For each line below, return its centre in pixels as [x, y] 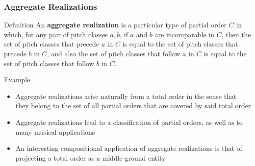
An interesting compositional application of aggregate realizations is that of [129, 148]
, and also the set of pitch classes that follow [114, 53]
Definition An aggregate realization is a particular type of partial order [115, 25]
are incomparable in [185, 34]
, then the [236, 34]
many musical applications [55, 131]
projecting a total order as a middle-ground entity [90, 157]
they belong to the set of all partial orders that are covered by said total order [133, 106]
